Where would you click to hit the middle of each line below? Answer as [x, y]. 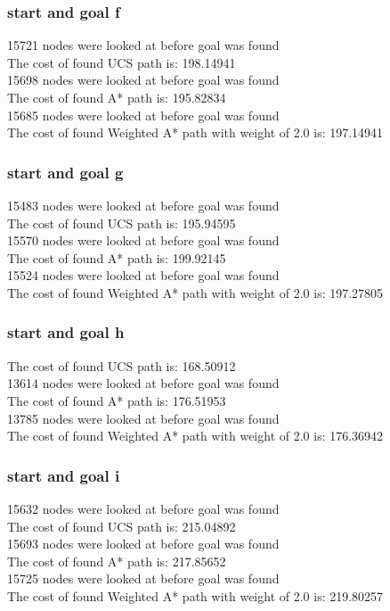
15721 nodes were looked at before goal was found [143, 45]
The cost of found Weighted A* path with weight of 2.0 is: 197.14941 [195, 132]
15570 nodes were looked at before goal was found [143, 240]
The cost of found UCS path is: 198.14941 [122, 62]
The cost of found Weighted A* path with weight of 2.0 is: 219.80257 [195, 595]
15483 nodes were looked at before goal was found [143, 205]
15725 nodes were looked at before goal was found [143, 578]
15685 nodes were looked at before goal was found [143, 115]
